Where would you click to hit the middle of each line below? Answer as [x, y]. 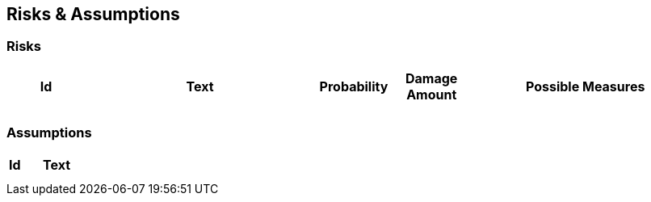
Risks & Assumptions [93, 14]
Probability [354, 86]
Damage [432, 78]
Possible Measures [585, 86]
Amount [432, 94]
